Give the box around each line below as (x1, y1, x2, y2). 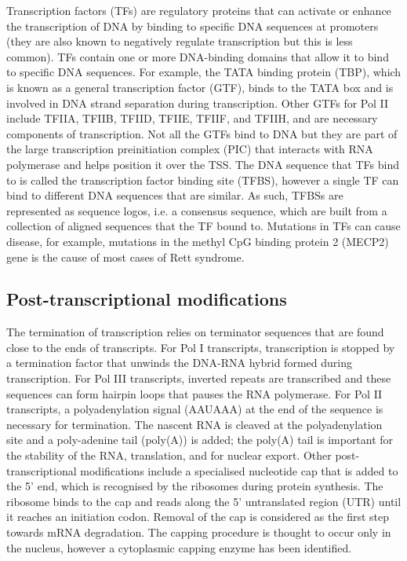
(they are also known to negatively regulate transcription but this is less (6, 33, 353, 49)
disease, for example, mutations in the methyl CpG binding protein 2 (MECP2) (6, 233, 389, 249)
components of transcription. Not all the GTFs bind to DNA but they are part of (6, 125, 398, 141)
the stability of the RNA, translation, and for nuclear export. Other (6, 447, 332, 464)
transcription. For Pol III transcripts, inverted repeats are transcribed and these (6, 370, 391, 387)
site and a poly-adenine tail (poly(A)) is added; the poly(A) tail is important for (6, 431, 394, 448)
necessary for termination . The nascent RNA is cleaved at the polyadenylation (6, 416, 383, 432)
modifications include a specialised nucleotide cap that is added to (80, 462, 398, 478)
